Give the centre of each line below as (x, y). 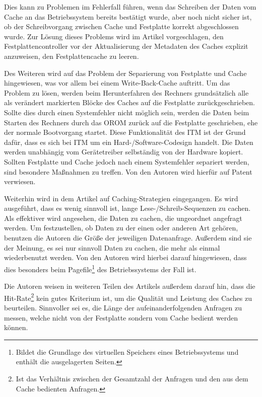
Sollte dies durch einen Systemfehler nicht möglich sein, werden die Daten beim (127, 112)
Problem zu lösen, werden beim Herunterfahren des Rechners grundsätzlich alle (126, 92)
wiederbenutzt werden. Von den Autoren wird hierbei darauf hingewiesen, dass (125, 257)
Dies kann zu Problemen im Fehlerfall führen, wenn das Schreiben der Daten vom (130, 7)
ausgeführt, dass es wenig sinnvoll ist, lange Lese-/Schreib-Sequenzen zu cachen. (127, 208)
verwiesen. (20, 181)
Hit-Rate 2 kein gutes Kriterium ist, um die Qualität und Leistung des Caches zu (128, 297)
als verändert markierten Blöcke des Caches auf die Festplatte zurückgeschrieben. (129, 102)
